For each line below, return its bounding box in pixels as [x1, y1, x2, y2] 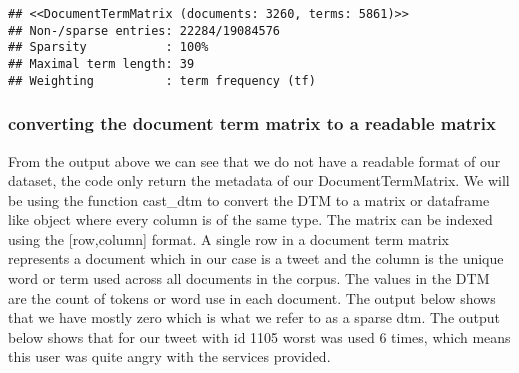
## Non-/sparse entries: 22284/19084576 [8, 23, 281, 38]
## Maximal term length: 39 [8, 56, 195, 71]
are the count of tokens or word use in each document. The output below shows [8, 287, 496, 308]
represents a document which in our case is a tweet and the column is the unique [8, 248, 504, 269]
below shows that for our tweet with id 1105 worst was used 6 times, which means [8, 326, 511, 347]
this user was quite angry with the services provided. [8, 346, 331, 367]
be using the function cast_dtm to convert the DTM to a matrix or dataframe [8, 189, 490, 210]
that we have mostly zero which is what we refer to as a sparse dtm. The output [8, 307, 501, 328]
